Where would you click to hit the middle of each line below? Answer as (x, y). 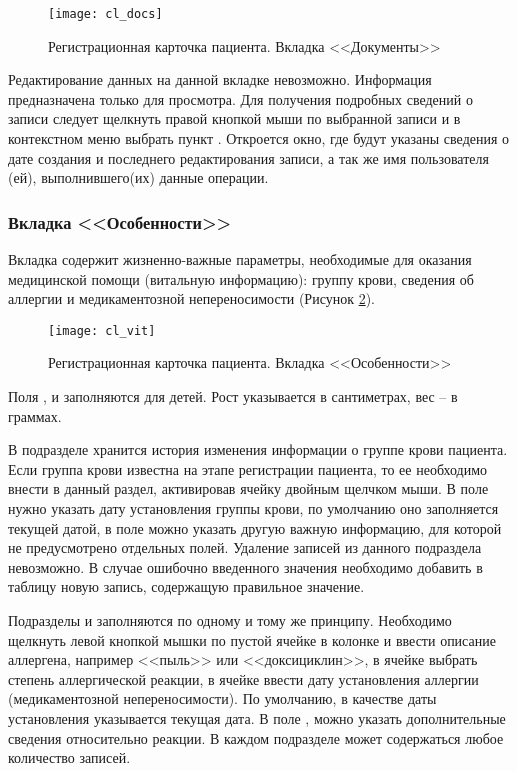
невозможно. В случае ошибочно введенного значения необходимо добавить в (245, 566)
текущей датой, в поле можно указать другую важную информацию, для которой (255, 527)
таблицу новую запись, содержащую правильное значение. (186, 586)
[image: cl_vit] (102, 330)
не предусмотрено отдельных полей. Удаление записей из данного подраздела (245, 547)
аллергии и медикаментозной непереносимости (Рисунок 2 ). (191, 298)
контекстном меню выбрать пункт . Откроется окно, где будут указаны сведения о (259, 138)
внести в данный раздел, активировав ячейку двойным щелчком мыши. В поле (248, 488)
